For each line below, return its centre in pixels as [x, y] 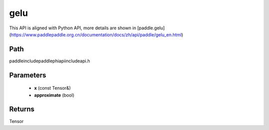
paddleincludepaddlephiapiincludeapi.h [50, 61]
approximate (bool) [54, 95]
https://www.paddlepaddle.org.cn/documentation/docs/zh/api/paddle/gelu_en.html [96, 34]
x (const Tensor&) [53, 88]
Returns [22, 109]
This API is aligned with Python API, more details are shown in [73, 28]
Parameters [28, 75]
